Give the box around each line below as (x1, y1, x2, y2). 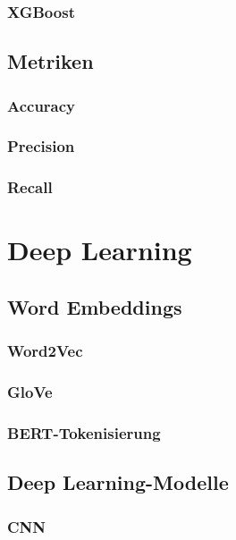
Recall (7, 176, 53, 198)
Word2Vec (7, 340, 83, 362)
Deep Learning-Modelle (7, 468, 229, 496)
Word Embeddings (7, 292, 182, 320)
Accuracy (7, 94, 76, 116)
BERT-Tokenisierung (7, 421, 161, 443)
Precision (7, 135, 75, 157)
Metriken (7, 47, 94, 75)
